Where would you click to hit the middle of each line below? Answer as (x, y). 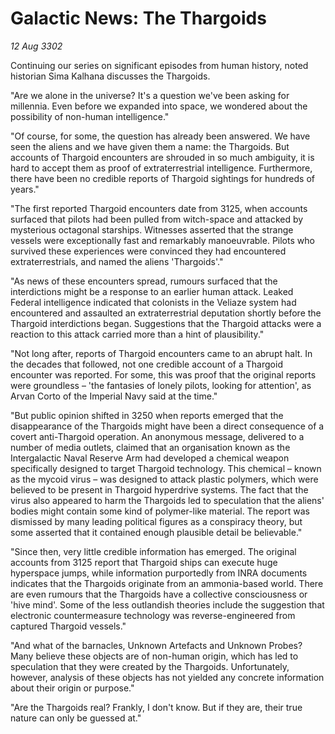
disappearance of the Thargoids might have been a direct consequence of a (167, 426)
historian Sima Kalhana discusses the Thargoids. (110, 76)
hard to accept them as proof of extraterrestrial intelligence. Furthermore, (161, 168)
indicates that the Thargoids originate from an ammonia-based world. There (167, 583)
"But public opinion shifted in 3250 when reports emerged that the (147, 415)
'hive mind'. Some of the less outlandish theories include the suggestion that (167, 604)
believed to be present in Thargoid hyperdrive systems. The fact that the (159, 489)
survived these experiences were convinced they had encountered (148, 251)
